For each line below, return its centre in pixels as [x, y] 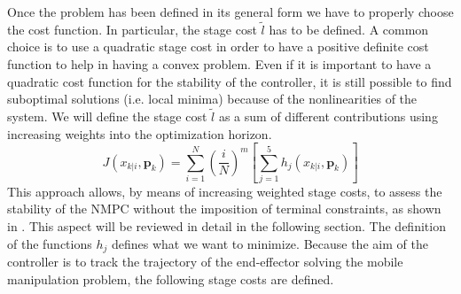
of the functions [50, 243]
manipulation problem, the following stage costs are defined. [171, 279]
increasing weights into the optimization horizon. [140, 133]
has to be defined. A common [349, 29]
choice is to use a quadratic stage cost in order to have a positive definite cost [218, 46]
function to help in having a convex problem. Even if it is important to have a [219, 64]
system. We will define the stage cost [107, 116]
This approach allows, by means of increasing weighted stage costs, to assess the [225, 191]
